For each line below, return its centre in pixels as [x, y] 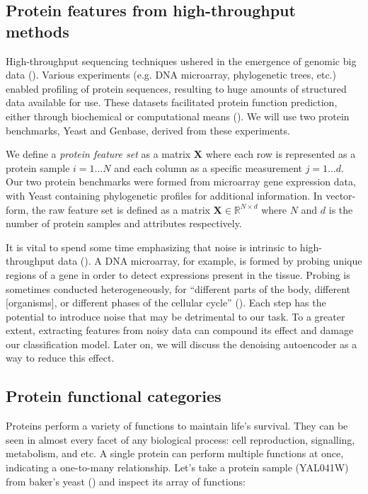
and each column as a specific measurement [208, 167]
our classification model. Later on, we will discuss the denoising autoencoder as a [182, 344]
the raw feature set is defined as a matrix [121, 209]
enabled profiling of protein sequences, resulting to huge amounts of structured [176, 88]
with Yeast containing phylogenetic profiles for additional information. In [164, 195]
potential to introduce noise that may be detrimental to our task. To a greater [176, 316]
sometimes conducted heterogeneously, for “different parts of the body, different [178, 288]
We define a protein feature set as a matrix [98, 154]
